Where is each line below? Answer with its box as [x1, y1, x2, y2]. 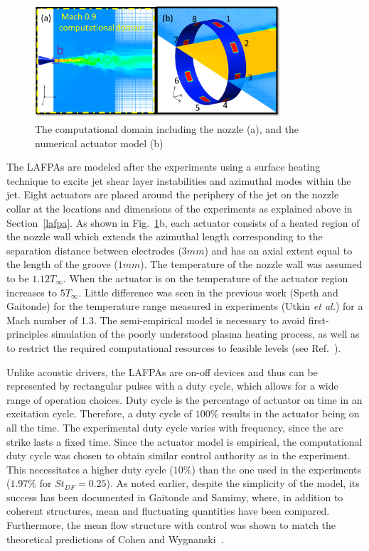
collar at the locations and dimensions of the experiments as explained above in [6, 201, 353, 215]
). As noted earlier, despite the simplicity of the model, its [106, 476, 360, 491]
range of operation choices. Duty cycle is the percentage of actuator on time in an [6, 392, 363, 407]
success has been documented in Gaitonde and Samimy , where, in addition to [6, 489, 343, 504]
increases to [6, 284, 57, 299]
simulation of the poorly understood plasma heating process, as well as [51, 326, 360, 341]
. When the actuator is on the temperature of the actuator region [63, 270, 348, 285]
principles [6, 326, 48, 341]
